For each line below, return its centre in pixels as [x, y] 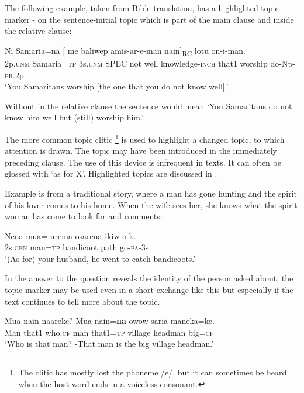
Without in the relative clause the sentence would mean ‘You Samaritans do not [148, 106]
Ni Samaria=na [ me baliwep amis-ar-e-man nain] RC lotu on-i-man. [125, 51]
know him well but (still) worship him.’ [74, 117]
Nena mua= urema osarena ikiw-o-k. [70, 235]
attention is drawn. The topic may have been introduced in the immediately [141, 151]
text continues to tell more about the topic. [82, 301]
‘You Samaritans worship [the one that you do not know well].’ [117, 86]
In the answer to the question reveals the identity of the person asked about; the [149, 278]
